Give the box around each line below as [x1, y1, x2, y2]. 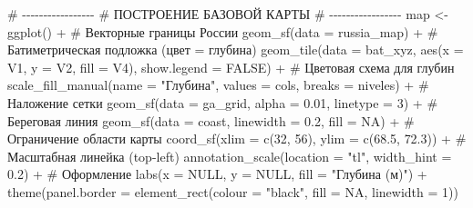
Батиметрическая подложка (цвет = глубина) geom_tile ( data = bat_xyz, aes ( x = [7, 40, 464, 59]
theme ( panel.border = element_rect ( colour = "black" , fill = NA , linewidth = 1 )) [7, 182, 458, 201]
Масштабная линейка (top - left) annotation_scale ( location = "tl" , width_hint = [7, 146, 452, 165]
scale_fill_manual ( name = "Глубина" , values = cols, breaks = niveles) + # [7, 75, 429, 94]
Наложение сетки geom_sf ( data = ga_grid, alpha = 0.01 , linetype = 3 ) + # [7, 93, 438, 112]
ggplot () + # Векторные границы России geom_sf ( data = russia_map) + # [7, 22, 438, 41]
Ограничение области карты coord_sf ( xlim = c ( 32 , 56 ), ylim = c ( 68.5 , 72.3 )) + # [7, 129, 467, 148]
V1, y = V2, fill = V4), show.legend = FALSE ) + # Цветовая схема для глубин [7, 57, 455, 76]
